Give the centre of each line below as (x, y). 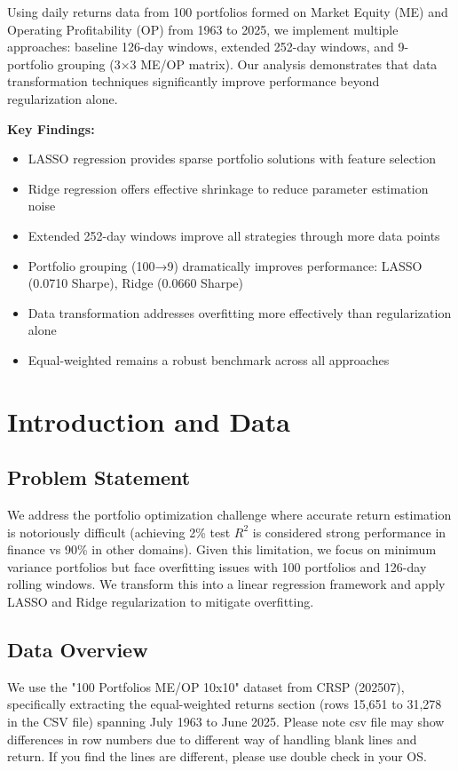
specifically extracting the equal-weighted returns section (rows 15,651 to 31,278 (225, 704)
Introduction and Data (149, 421)
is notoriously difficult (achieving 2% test (119, 532)
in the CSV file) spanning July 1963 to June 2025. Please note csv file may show (226, 722)
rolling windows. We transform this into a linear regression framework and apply (226, 584)
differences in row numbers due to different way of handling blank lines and (212, 739)
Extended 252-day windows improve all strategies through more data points (234, 235)
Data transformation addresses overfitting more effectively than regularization (240, 312)
